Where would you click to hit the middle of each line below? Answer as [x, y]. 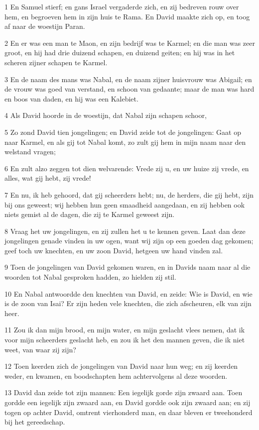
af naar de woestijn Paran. [45, 26]
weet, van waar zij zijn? [40, 349]
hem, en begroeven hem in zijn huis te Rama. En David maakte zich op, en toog [127, 16]
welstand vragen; [30, 152]
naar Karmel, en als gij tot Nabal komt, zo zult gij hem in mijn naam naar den [125, 142]
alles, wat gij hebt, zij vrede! [48, 178]
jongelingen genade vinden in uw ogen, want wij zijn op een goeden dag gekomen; [129, 241]
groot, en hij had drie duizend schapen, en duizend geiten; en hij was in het [120, 53]
